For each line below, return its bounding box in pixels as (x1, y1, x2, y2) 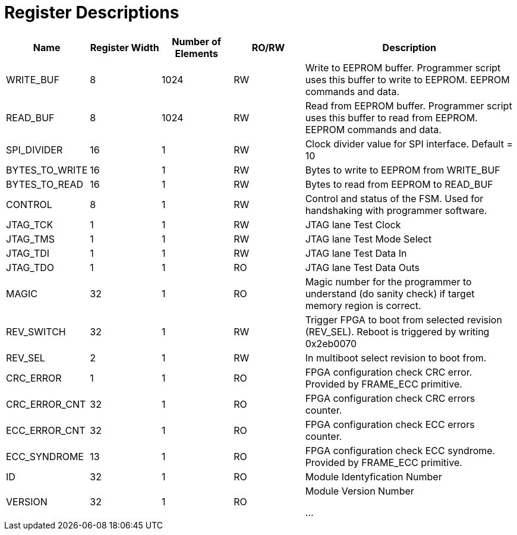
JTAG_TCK (6, 218, 53, 231)
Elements (175, 47, 218, 59)
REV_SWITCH (6, 325, 66, 338)
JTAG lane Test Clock (305, 218, 401, 231)
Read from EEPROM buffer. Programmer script (305, 99, 512, 112)
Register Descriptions (4, 2, 179, 23)
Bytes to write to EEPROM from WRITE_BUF (305, 163, 500, 176)
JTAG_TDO (6, 261, 55, 273)
